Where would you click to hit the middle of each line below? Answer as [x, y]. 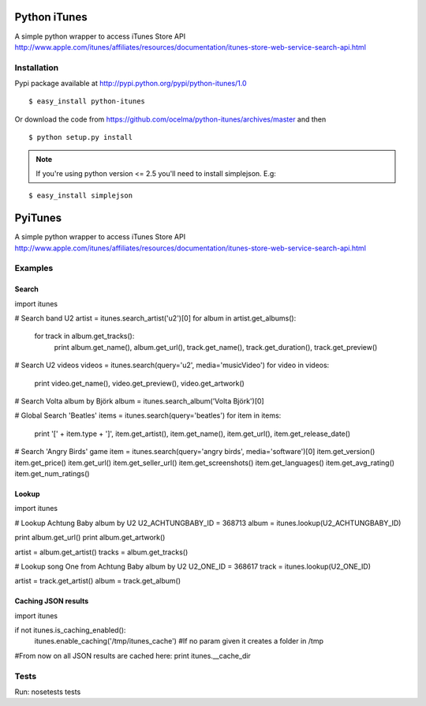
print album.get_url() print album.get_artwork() [90, 538]
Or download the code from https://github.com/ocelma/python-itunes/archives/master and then [170, 119]
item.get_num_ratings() [52, 473]
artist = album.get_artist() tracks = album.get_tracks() [101, 552]
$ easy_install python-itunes [87, 101]
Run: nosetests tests [48, 692]
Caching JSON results [52, 601]
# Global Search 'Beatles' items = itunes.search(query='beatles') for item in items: [148, 415]
